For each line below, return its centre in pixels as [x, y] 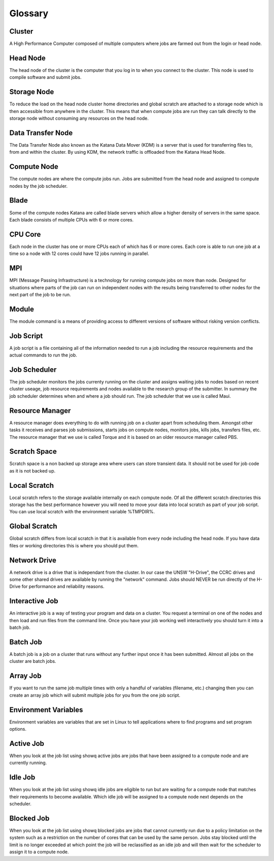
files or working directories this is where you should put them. [74, 545]
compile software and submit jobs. [45, 77]
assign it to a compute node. [39, 852]
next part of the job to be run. [40, 294]
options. [18, 729]
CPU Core [25, 234]
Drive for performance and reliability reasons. [57, 587]
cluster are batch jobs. [33, 661]
